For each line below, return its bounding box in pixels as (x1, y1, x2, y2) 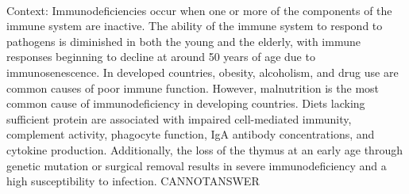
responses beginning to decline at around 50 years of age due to (6, 48, 315, 65)
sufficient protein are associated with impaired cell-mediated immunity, (6, 110, 352, 127)
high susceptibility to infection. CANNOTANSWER (6, 173, 260, 189)
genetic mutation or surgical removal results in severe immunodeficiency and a (6, 157, 387, 173)
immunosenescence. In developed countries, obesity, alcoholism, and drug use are (6, 63, 399, 80)
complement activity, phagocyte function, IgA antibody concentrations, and (6, 126, 375, 143)
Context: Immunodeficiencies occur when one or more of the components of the (6, 2, 392, 18)
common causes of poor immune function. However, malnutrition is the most (6, 79, 380, 96)
